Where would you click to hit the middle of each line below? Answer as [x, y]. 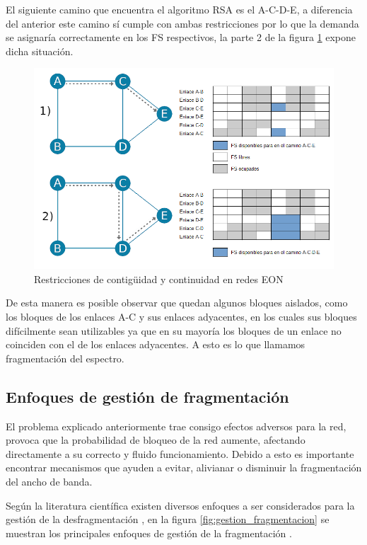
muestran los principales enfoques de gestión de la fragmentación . [149, 533]
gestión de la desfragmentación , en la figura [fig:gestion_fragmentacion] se [168, 519]
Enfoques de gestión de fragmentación [147, 396]
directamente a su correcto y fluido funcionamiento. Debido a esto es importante [180, 453]
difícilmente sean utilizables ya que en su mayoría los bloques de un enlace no [174, 330]
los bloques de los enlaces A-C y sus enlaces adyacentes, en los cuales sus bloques [181, 317]
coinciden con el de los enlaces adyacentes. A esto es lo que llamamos [156, 344]
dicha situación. [40, 51]
